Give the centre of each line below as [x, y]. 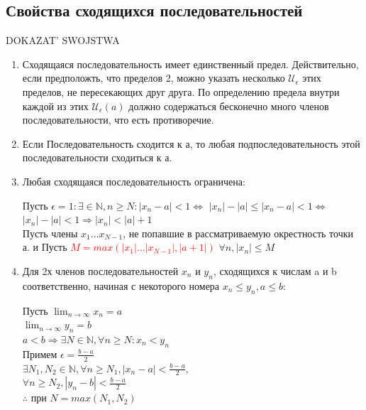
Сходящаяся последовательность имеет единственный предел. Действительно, [190, 64]
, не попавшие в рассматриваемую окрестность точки [238, 233]
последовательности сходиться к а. [97, 157]
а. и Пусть [45, 247]
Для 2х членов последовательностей [100, 270]
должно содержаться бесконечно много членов [229, 106]
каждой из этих [55, 106]
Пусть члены [50, 233]
